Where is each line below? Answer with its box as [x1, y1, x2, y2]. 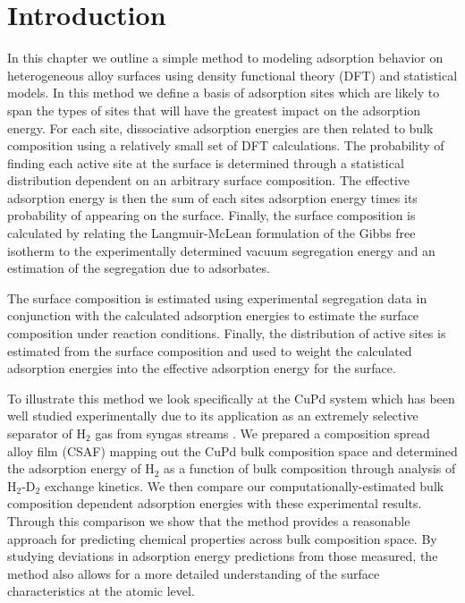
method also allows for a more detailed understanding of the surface [7, 564, 380, 582]
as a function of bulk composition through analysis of [164, 459, 456, 478]
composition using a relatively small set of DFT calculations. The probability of [7, 136, 444, 155]
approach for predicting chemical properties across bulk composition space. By [7, 529, 437, 548]
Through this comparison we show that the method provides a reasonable [7, 511, 410, 530]
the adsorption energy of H [7, 459, 155, 478]
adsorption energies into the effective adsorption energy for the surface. [7, 359, 396, 378]
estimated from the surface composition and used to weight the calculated [7, 341, 412, 360]
